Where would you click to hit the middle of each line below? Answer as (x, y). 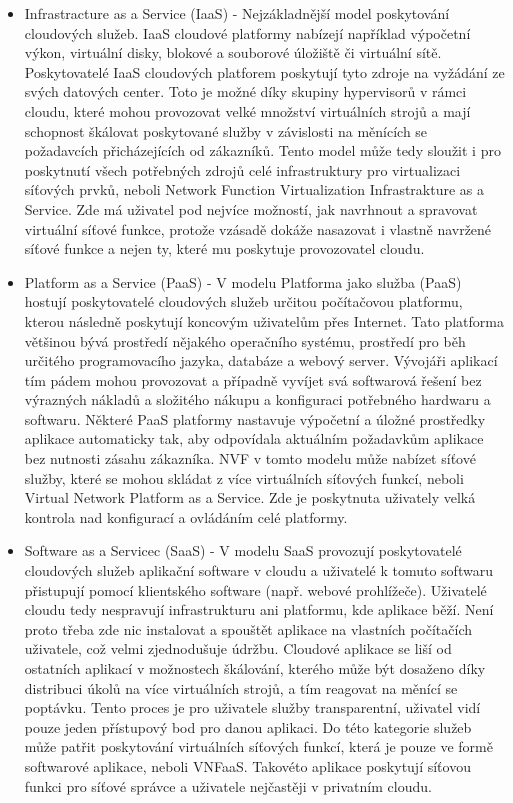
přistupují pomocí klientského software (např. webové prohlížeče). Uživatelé (255, 589)
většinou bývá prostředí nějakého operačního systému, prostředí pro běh (245, 340)
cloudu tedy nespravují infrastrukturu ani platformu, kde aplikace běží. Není (259, 609)
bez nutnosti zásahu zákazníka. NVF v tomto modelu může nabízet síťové (250, 458)
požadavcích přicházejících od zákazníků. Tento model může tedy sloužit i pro (262, 150)
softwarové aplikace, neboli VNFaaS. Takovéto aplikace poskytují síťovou (247, 765)
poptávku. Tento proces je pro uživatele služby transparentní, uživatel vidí (252, 707)
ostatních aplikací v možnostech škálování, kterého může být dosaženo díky (255, 668)
